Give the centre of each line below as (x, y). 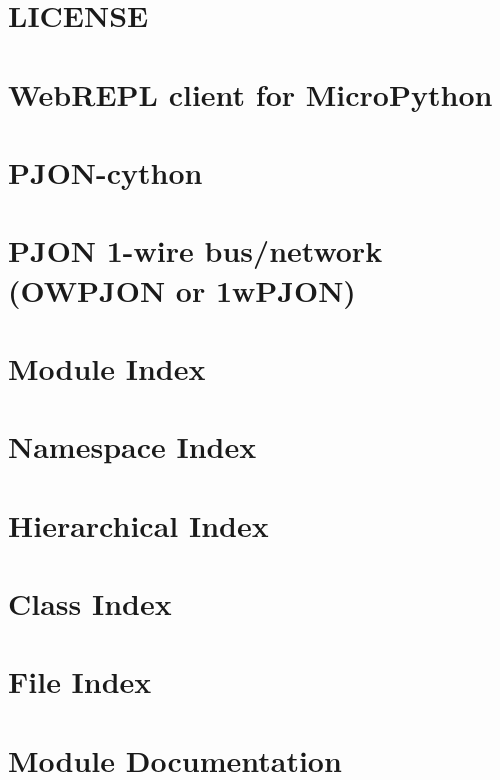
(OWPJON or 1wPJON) (182, 289)
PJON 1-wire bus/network (195, 250)
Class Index (90, 603)
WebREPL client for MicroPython (250, 93)
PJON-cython (105, 171)
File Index (80, 681)
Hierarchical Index (138, 524)
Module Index (107, 367)
